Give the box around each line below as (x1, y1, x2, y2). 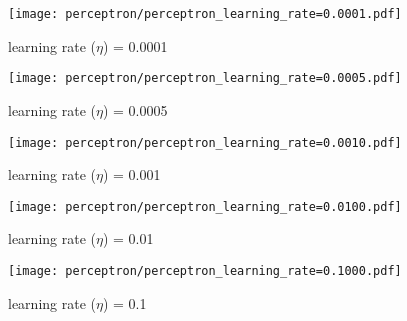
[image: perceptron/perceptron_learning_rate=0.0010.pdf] (8, 135, 402, 150)
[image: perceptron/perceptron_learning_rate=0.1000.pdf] (8, 264, 402, 278)
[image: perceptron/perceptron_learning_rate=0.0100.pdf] (8, 199, 402, 214)
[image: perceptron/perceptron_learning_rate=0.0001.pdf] (8, 7, 402, 21)
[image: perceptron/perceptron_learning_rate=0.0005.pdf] (8, 71, 402, 86)
